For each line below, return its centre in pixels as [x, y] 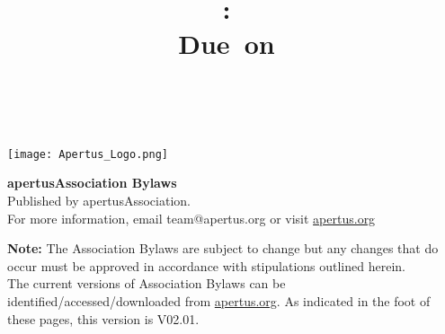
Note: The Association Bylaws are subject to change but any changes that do [223, 248]
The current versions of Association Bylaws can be [147, 283]
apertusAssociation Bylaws [92, 183]
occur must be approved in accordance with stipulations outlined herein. [206, 265]
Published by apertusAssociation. [99, 200]
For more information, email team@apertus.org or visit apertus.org [191, 218]
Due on [227, 44]
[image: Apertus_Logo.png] [88, 154]
